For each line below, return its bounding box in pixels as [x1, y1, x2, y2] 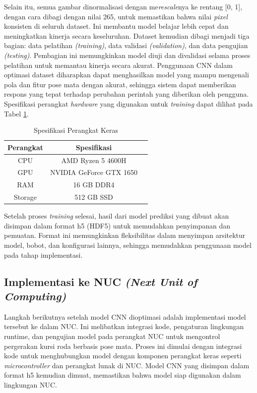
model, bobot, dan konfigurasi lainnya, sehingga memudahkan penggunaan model [4, 239, 252, 250]
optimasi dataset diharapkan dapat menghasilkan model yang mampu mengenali [4, 69, 249, 80]
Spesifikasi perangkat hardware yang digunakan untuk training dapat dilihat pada [4, 98, 253, 109]
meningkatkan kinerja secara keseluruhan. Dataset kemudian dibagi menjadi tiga [4, 30, 250, 41]
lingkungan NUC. [4, 379, 57, 390]
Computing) [4, 288, 66, 303]
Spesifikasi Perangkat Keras [33, 125, 119, 135]
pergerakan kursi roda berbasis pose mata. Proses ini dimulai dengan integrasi [4, 340, 242, 351]
